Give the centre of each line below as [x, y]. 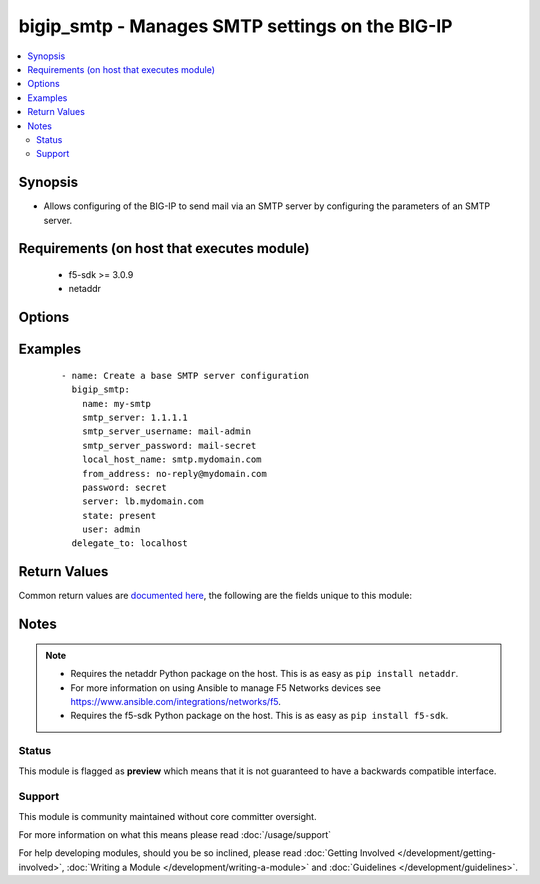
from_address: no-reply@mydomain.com [174, 473]
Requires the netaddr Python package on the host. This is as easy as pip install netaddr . [264, 674]
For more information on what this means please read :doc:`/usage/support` [175, 835]
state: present [119, 515]
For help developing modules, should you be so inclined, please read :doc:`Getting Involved [206, 853]
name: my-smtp [116, 403]
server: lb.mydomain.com [142, 501]
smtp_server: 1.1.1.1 [135, 417]
